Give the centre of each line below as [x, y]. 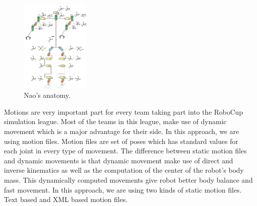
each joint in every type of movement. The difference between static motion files [126, 151]
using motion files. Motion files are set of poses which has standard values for [121, 141]
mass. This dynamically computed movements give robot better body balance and [128, 179]
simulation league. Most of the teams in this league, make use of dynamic [115, 121]
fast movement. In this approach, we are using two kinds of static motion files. [123, 189]
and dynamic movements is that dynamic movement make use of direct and [119, 160]
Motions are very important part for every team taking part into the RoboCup [124, 111]
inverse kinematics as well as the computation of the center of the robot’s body [124, 170]
